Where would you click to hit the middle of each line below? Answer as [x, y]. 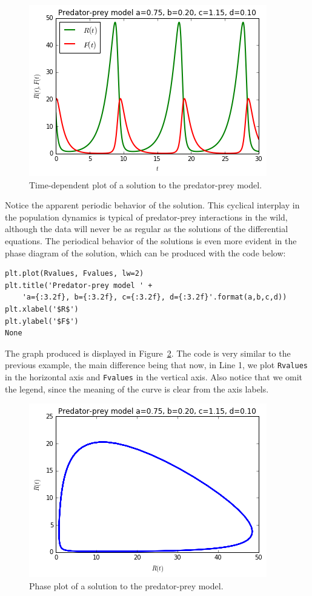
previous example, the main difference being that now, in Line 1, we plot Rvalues [157, 365]
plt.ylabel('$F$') [42, 321]
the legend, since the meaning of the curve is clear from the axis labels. [137, 389]
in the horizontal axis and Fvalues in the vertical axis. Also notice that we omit [154, 376]
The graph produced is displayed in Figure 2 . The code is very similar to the [148, 353]
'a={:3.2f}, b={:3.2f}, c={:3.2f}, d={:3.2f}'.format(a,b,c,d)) [154, 297]
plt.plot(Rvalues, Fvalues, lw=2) [75, 274]
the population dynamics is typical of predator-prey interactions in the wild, [146, 217]
